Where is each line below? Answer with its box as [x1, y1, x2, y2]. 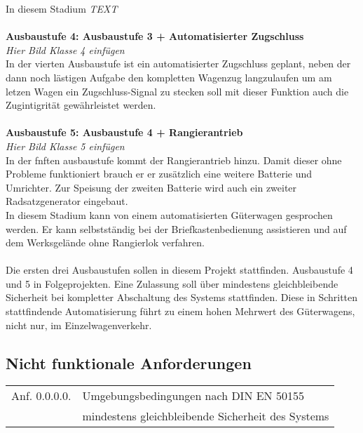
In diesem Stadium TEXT [6, 1, 118, 15]
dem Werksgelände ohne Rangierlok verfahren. [6, 235, 205, 250]
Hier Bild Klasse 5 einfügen [6, 138, 125, 153]
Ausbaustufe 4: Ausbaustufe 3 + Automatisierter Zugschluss [6, 29, 304, 44]
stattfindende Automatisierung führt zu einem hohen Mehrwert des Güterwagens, [6, 304, 355, 319]
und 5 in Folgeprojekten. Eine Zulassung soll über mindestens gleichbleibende [6, 276, 338, 291]
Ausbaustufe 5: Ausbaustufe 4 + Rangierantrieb [6, 125, 243, 140]
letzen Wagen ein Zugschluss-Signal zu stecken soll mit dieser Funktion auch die [6, 84, 349, 98]
